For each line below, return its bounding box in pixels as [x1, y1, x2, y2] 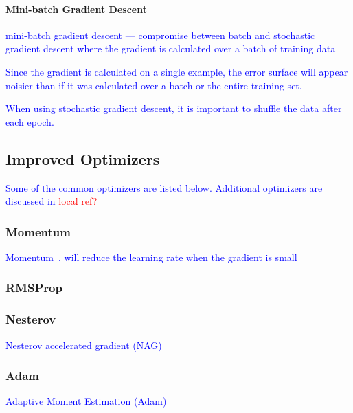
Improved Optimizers [5, 148, 160, 169]
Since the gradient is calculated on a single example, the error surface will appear [5, 64, 348, 78]
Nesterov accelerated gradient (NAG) [5, 337, 162, 352]
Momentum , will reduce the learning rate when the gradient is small [5, 249, 297, 264]
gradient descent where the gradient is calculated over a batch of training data [5, 41, 336, 56]
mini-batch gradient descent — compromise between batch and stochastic [5, 27, 315, 42]
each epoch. [5, 114, 54, 129]
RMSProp [5, 279, 62, 296]
